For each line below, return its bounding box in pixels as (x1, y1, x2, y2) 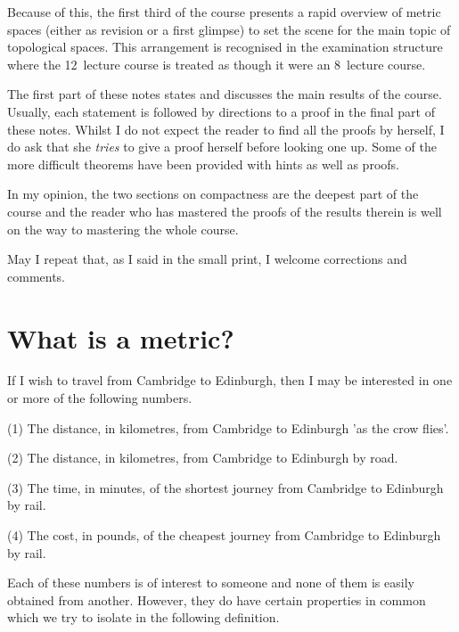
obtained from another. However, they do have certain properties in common (7, 590, 426, 609)
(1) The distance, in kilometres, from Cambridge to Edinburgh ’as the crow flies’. (7, 418, 449, 437)
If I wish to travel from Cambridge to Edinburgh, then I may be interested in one (7, 371, 453, 390)
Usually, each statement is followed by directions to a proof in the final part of (7, 102, 435, 120)
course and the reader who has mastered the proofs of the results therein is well (7, 201, 442, 220)
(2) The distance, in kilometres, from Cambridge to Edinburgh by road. (7, 448, 398, 467)
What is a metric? (7, 319, 234, 356)
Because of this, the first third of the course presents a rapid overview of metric (7, 3, 441, 21)
